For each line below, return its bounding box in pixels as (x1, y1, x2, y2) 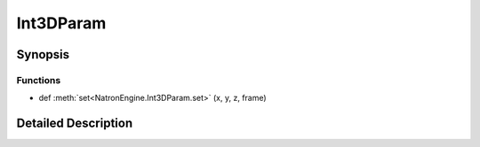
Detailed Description (16, 116, 133, 131)
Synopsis (16, 47, 70, 62)
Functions (16, 73, 61, 86)
